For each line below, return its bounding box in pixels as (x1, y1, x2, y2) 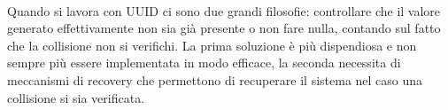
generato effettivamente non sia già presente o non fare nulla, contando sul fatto (7, 19, 441, 37)
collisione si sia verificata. (7, 88, 145, 106)
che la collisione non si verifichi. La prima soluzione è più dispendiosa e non (7, 35, 417, 54)
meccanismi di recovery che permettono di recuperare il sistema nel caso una (7, 70, 423, 89)
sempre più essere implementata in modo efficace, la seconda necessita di (7, 53, 401, 72)
